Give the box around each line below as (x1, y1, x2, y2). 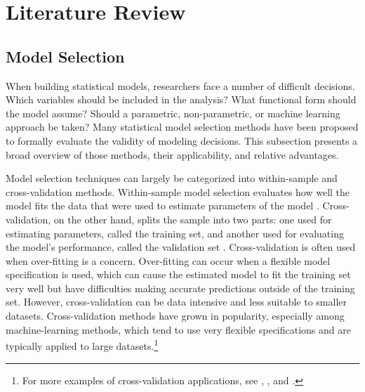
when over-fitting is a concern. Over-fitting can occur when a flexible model (6, 253, 331, 268)
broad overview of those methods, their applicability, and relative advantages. (6, 147, 339, 162)
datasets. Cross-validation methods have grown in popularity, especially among (6, 308, 345, 323)
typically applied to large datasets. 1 (6, 337, 159, 353)
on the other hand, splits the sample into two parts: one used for (53, 211, 332, 226)
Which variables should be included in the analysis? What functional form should (6, 92, 357, 107)
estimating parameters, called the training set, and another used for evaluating (6, 226, 344, 240)
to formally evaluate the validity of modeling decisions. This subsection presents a (6, 133, 358, 148)
